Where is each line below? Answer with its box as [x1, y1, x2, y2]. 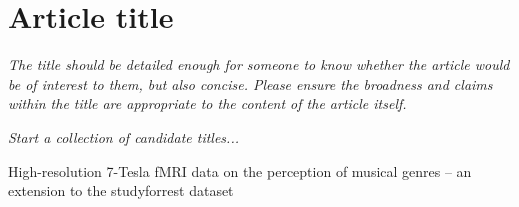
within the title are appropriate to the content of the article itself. [8, 93, 407, 114]
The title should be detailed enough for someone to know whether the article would [8, 54, 510, 75]
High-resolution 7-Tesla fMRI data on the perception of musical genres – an [8, 160, 472, 181]
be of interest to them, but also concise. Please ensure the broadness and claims [8, 73, 493, 94]
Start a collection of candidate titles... [8, 126, 239, 147]
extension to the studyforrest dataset [8, 180, 234, 201]
